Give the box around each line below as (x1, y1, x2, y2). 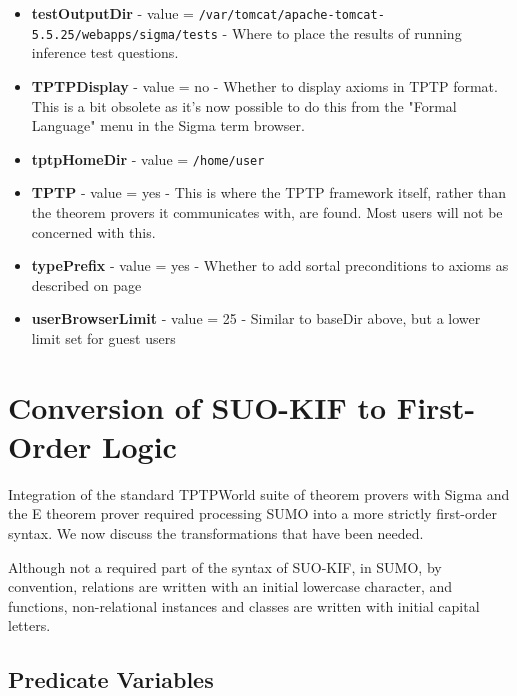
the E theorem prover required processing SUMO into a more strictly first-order (8, 503, 497, 524)
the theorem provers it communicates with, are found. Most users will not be (31, 201, 503, 222)
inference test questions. (31, 42, 179, 63)
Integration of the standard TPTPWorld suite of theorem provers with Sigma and (8, 483, 510, 504)
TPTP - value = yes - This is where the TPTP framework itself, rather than (31, 182, 507, 203)
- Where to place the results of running (222, 22, 462, 43)
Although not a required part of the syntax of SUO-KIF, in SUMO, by (8, 556, 442, 577)
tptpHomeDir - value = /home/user (31, 148, 265, 169)
